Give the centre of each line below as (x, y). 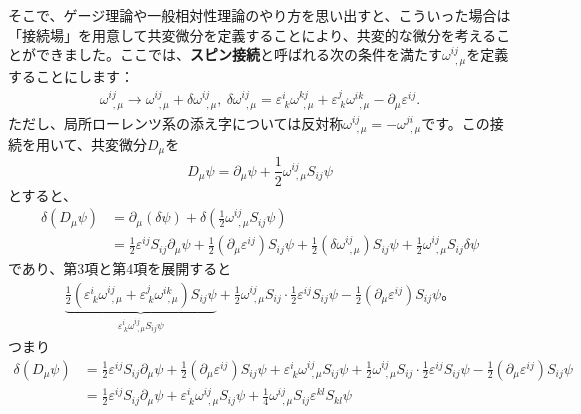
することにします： (71, 75)
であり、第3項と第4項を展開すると (120, 268)
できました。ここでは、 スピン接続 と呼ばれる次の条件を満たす (238, 54)
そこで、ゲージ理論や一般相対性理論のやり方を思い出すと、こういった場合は (259, 15)
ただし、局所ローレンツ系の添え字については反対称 (176, 122)
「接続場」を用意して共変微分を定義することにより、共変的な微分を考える (252, 34)
